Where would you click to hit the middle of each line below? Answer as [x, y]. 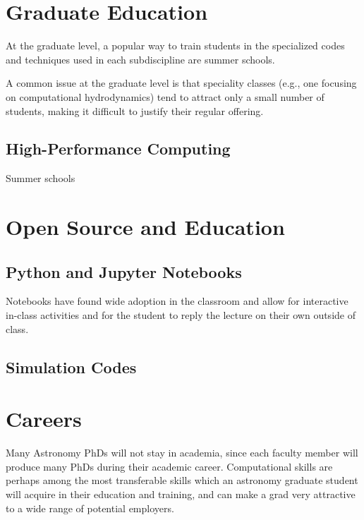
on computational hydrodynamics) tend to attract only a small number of [165, 96]
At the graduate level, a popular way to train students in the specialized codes [175, 46]
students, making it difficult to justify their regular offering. [135, 110]
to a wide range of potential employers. [90, 508]
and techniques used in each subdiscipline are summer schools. [140, 59]
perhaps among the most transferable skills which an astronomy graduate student [182, 480]
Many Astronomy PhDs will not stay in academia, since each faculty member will [182, 453]
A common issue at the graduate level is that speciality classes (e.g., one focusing [181, 83]
